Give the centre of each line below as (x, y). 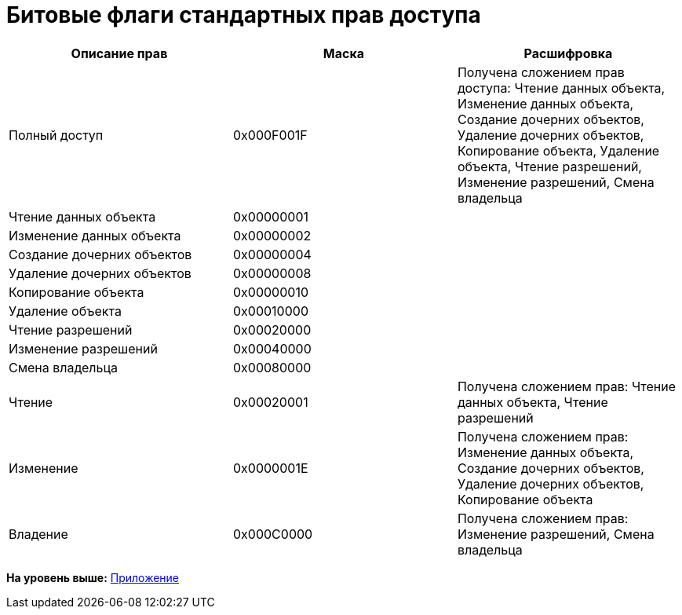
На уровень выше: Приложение (93, 577)
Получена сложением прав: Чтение (567, 386)
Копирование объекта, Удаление (558, 150)
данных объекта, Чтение (532, 402)
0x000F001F (270, 135)
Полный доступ (56, 135)
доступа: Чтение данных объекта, (561, 88)
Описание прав (119, 53)
